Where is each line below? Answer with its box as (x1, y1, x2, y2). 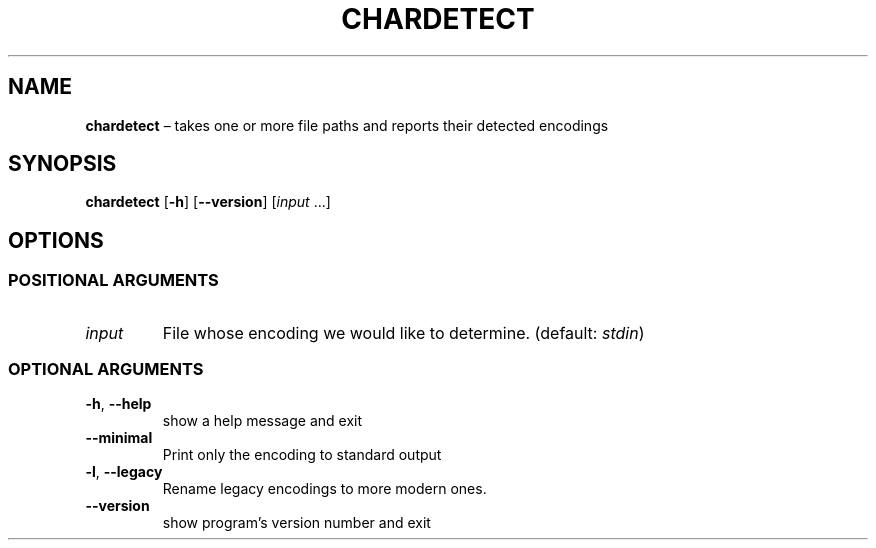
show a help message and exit (162, 412, 362, 430)
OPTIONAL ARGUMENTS (8, 359, 204, 380)
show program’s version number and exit (162, 514, 431, 532)
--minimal (85, 429, 153, 447)
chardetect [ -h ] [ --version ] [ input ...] (85, 193, 331, 211)
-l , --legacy (85, 463, 163, 481)
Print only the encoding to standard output (162, 446, 442, 464)
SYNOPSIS (8, 151, 117, 177)
